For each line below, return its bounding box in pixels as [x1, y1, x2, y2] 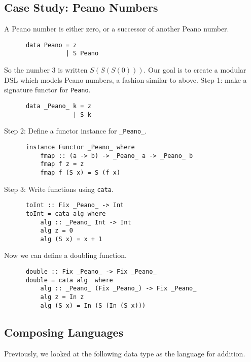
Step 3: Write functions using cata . [4, 183, 114, 194]
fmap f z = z [40, 160, 84, 168]
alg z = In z [40, 293, 84, 301]
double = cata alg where [25, 276, 113, 284]
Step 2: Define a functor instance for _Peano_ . [4, 125, 147, 136]
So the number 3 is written [4, 64, 88, 75]
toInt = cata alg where [25, 210, 106, 217]
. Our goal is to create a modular [144, 64, 246, 75]
